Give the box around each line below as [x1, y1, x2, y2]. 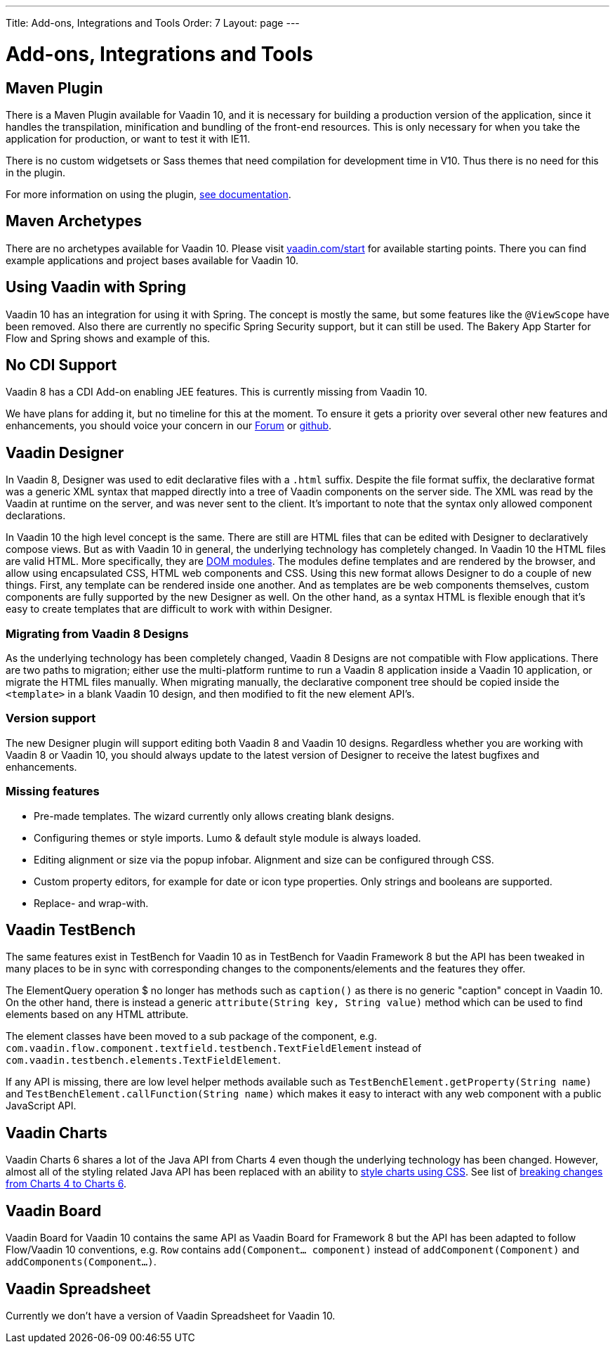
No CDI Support [6, 356, 117, 374]
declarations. [6, 509, 66, 522]
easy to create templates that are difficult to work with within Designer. [6, 603, 333, 615]
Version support [6, 711, 96, 726]
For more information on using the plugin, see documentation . [6, 188, 291, 200]
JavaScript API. [6, 1100, 77, 1112]
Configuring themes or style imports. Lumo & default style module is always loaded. [34, 831, 421, 844]
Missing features [6, 784, 100, 799]
